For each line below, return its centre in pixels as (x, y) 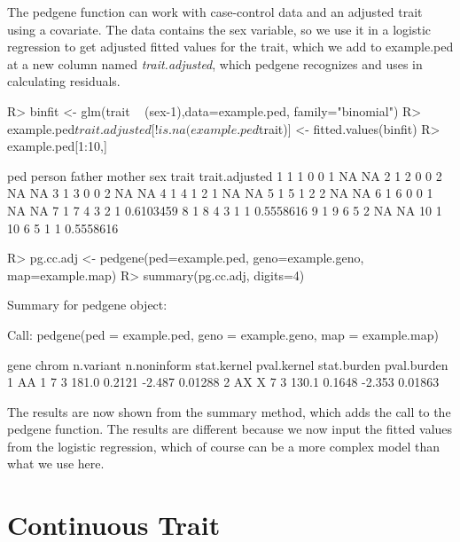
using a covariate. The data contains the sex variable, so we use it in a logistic (219, 29)
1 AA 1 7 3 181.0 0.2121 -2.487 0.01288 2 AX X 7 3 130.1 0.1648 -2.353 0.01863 (223, 382)
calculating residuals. (64, 81)
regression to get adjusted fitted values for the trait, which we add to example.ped (230, 47)
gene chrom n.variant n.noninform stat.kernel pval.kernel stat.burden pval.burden (228, 364)
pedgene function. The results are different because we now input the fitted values (230, 429)
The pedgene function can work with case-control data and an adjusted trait (215, 12)
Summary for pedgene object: (87, 305)
